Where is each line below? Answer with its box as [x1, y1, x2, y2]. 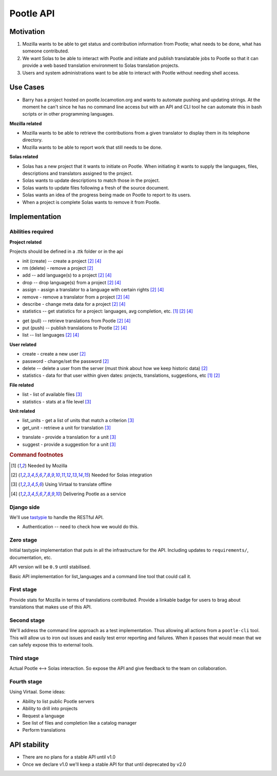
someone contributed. [22, 48, 69, 54]
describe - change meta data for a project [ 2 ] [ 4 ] [22, 301, 126, 307]
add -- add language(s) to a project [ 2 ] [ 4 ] [22, 272, 112, 279]
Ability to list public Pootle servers [22, 698, 94, 704]
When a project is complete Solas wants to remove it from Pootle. [22, 199, 161, 205]
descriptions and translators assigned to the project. [22, 170, 133, 177]
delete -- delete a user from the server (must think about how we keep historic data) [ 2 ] [22, 365, 208, 372]
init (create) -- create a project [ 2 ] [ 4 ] [22, 257, 102, 264]
